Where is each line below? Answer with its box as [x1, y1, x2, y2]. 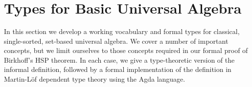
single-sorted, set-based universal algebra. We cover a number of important [4, 35, 229, 46]
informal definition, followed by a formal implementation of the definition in [4, 64, 231, 74]
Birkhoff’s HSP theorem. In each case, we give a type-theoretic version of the [4, 54, 235, 65]
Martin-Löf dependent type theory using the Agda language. [4, 74, 185, 84]
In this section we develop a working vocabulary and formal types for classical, [4, 26, 240, 36]
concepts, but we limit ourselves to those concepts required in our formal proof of [4, 45, 248, 55]
